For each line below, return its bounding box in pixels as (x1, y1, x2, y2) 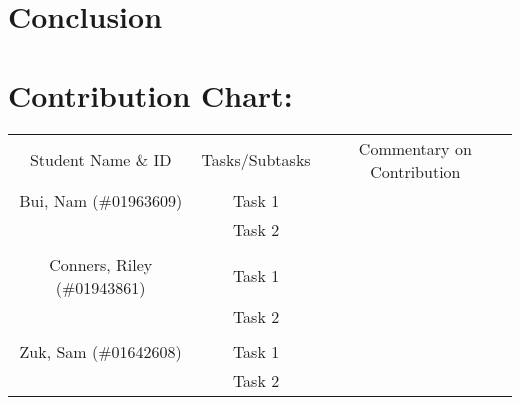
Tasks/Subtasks (201, 148, 311, 171)
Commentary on (358, 136, 472, 160)
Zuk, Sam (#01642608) (19, 339, 182, 363)
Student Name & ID (29, 148, 172, 171)
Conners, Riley (49, 252, 153, 276)
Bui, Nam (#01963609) (19, 188, 183, 212)
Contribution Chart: (8, 74, 293, 115)
